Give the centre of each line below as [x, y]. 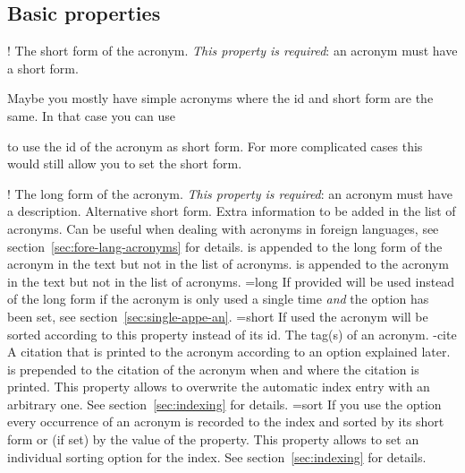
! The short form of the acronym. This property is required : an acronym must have [232, 51]
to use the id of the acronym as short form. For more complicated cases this [215, 146]
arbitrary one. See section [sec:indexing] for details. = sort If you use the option [224, 404]
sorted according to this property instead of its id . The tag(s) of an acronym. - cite [232, 334]
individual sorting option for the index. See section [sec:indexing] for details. [217, 456]
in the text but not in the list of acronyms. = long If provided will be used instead [231, 281]
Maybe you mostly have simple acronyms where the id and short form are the [220, 98]
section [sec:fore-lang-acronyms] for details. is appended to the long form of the [225, 246]
